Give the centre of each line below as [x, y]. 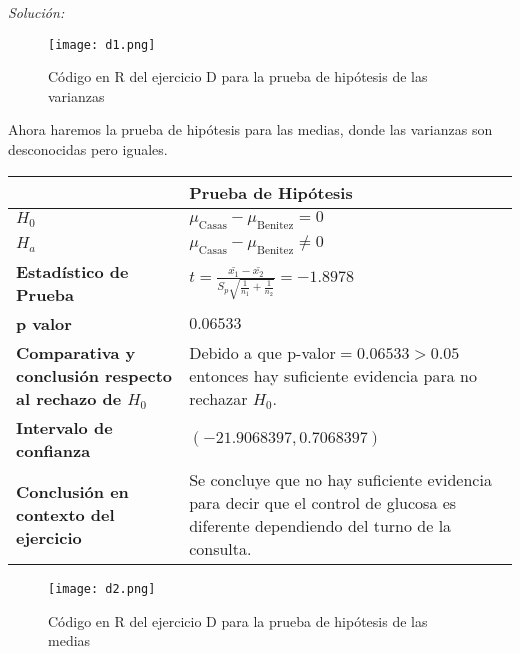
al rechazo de [69, 398]
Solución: [36, 12]
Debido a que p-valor [262, 352]
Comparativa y [76, 352]
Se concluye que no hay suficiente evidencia [340, 479]
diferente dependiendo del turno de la [320, 525]
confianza [53, 450]
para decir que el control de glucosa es [323, 502]
